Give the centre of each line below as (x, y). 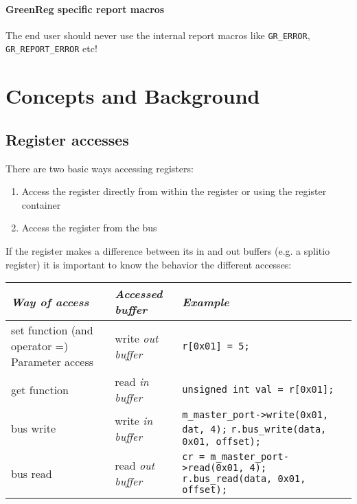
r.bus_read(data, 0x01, (244, 479)
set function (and (52, 330)
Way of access (50, 301)
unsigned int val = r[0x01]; (258, 390)
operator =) (40, 346)
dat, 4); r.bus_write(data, (254, 429)
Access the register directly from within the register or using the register (174, 191)
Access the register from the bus (89, 228)
